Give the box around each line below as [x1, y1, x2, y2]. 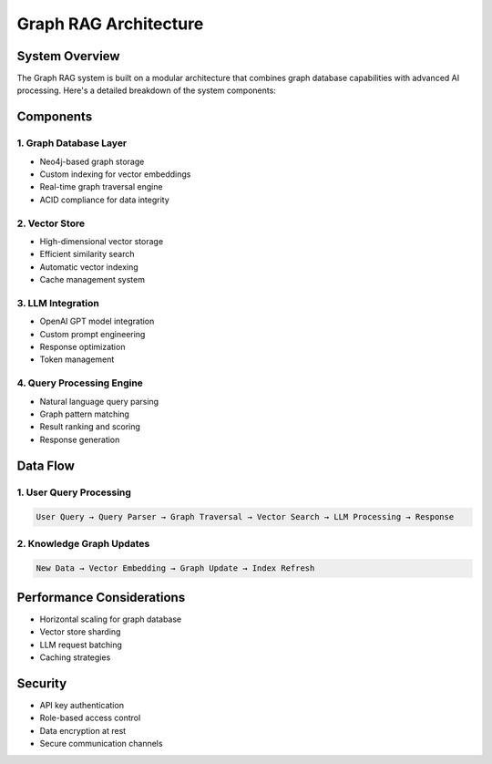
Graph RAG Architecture [16, 14, 204, 34]
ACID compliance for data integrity [39, 194, 170, 205]
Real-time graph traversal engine [39, 181, 163, 192]
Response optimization [39, 342, 126, 353]
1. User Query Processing [16, 486, 132, 499]
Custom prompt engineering [39, 328, 146, 339]
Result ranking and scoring [39, 421, 141, 432]
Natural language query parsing [39, 396, 159, 407]
